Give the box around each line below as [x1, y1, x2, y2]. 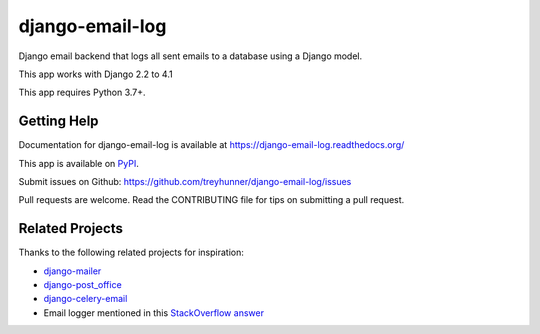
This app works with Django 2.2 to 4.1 [18, 68, 174, 80]
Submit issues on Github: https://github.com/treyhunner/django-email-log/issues [18, 176, 352, 188]
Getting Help [18, 113, 99, 130]
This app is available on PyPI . [18, 157, 139, 169]
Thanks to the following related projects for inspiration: [18, 246, 245, 259]
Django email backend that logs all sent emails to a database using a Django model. [18, 50, 363, 62]
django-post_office [43, 279, 122, 291]
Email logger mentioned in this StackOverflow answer [43, 306, 265, 319]
